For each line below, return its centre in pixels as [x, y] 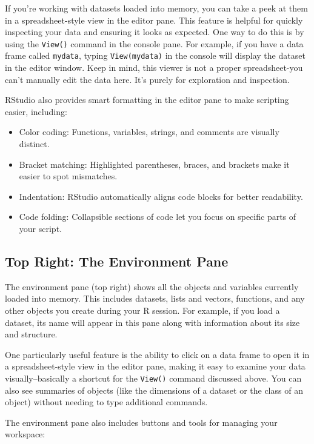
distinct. [34, 144]
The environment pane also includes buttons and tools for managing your [141, 422]
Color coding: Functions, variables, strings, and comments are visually [149, 132]
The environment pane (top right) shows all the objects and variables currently [152, 286]
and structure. [31, 334]
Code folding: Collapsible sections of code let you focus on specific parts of [158, 217]
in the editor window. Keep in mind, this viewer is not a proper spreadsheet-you [154, 68]
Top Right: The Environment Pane [117, 261]
